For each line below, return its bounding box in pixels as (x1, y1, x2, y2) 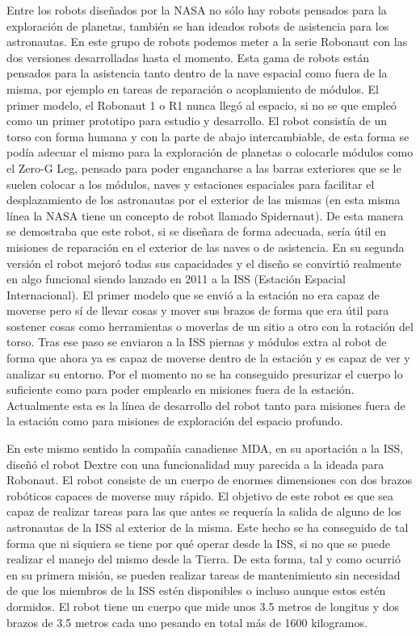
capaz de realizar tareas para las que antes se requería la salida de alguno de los (6, 503, 401, 520)
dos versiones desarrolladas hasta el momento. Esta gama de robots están (6, 48, 369, 65)
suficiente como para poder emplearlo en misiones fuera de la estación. (6, 381, 355, 398)
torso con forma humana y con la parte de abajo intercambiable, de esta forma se (6, 128, 409, 144)
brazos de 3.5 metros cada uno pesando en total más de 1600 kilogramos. (6, 613, 367, 630)
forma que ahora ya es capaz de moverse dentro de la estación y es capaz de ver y (6, 349, 410, 366)
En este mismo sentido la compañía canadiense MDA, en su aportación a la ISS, (6, 440, 404, 457)
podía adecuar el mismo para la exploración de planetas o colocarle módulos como (6, 144, 414, 161)
